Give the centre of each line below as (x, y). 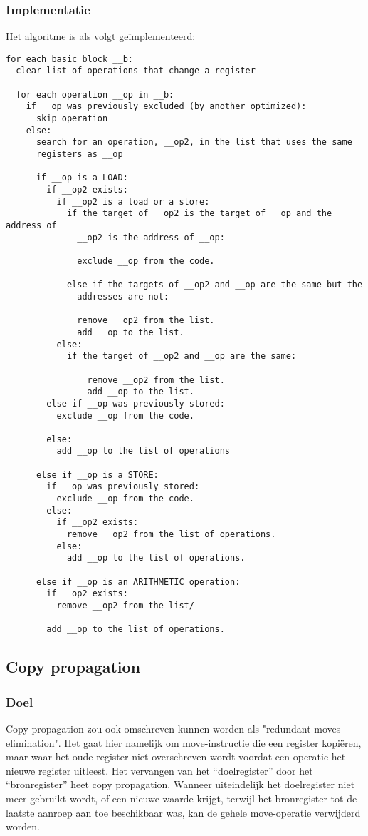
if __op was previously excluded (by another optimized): (166, 107)
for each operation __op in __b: (95, 95)
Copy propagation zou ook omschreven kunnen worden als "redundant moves (173, 728)
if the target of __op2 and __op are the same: (182, 356)
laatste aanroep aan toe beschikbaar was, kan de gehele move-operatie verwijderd (183, 812)
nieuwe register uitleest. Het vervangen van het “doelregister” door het (159, 770)
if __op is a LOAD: (82, 178)
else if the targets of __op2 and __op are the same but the (215, 285)
